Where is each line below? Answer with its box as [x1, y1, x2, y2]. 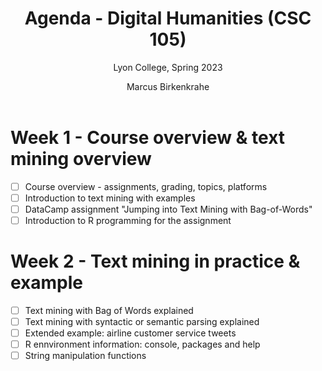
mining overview [10, 147, 152, 170]
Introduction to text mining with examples [24, 192, 196, 204]
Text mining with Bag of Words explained [24, 304, 194, 316]
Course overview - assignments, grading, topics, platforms [24, 180, 268, 192]
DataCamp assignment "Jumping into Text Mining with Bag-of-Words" [24, 203, 313, 215]
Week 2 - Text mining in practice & [10, 250, 301, 273]
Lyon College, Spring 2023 [113, 61, 223, 73]
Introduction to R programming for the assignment [24, 214, 232, 226]
